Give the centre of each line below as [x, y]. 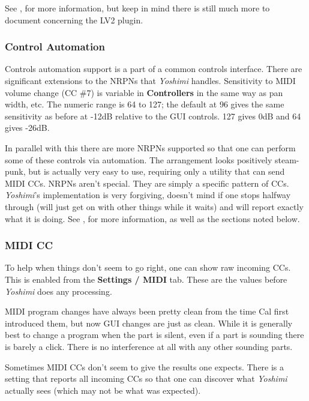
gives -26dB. [27, 128]
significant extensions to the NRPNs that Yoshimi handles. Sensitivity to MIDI [150, 80]
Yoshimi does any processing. [58, 291]
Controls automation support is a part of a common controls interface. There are [154, 69]
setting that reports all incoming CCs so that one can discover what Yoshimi [146, 378]
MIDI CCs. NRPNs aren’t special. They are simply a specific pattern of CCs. [147, 183]
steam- [287, 159]
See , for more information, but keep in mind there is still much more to [137, 8]
